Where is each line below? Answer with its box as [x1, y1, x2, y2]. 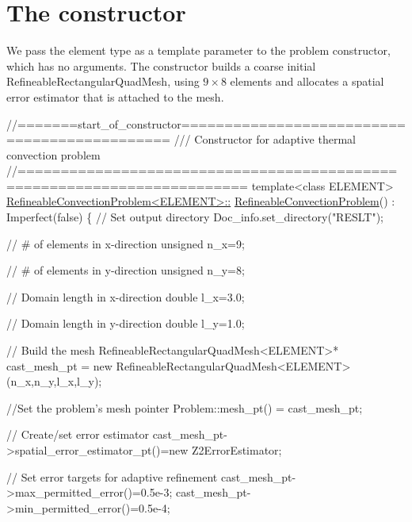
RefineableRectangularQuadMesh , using [6, 73, 200, 90]
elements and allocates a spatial [230, 73, 384, 90]
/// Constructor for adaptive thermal [174, 131, 356, 148]
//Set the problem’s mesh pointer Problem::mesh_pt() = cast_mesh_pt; [6, 399, 363, 416]
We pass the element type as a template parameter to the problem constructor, [6, 42, 391, 59]
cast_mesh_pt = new [6, 357, 113, 374]
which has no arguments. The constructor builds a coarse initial [6, 57, 316, 74]
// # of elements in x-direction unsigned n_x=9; [6, 235, 245, 251]
